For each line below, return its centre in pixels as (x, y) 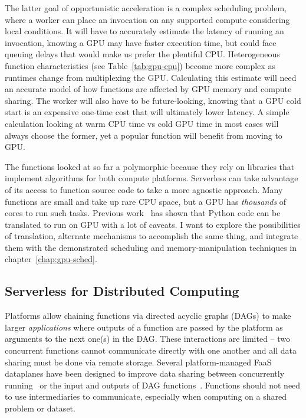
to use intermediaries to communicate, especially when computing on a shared (146, 396)
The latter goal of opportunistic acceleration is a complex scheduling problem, (146, 8)
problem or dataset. (40, 408)
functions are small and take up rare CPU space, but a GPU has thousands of (146, 201)
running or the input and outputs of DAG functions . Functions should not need (153, 385)
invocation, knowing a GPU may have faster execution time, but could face (141, 42)
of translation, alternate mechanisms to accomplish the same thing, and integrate (152, 236)
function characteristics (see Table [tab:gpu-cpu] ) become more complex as (140, 65)
